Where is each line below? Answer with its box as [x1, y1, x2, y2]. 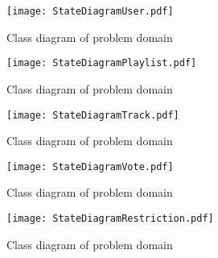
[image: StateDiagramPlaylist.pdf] [6, 57, 197, 69]
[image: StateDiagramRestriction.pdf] [6, 213, 214, 224]
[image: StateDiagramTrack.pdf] [6, 109, 179, 121]
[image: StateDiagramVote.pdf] [6, 160, 174, 173]
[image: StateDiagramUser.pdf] [6, 6, 174, 17]
